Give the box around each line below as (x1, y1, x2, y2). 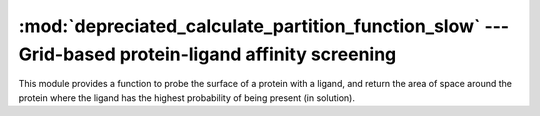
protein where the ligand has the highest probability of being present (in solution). (18, 91, 355, 104)
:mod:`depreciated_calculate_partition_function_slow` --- (18, 15, 510, 37)
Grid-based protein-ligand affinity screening (18, 43, 397, 65)
